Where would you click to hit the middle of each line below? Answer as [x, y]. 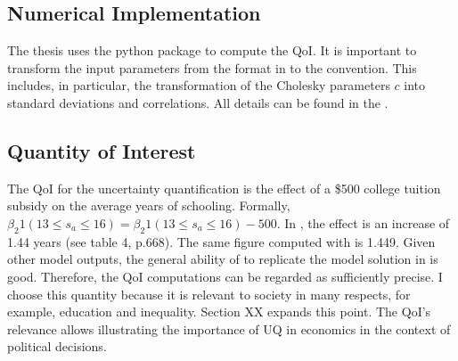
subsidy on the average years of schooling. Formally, [149, 205]
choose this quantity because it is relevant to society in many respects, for [209, 294]
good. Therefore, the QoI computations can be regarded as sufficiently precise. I [225, 276]
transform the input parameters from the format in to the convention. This [212, 67]
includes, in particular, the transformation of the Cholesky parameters [199, 85]
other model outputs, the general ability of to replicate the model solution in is [223, 259]
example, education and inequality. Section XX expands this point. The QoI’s [219, 312]
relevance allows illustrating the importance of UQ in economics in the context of [229, 328]
